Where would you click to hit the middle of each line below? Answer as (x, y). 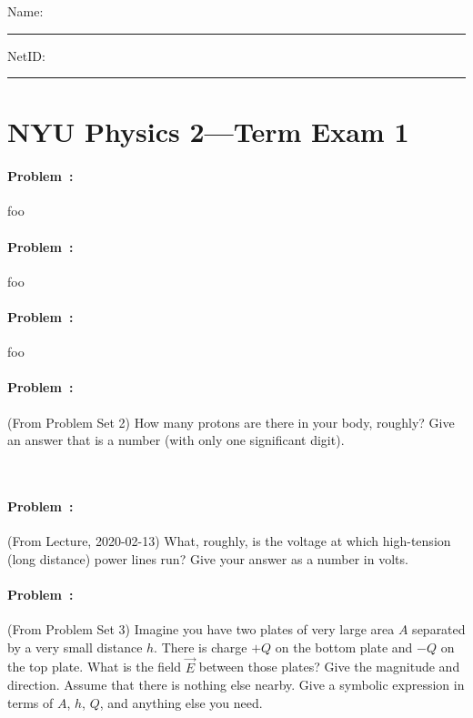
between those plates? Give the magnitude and (329, 667)
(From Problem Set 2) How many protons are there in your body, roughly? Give (231, 422)
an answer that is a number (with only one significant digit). (176, 440)
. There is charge (201, 647)
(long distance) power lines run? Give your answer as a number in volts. (208, 558)
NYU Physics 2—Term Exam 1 (208, 131)
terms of (30, 702)
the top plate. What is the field (95, 667)
